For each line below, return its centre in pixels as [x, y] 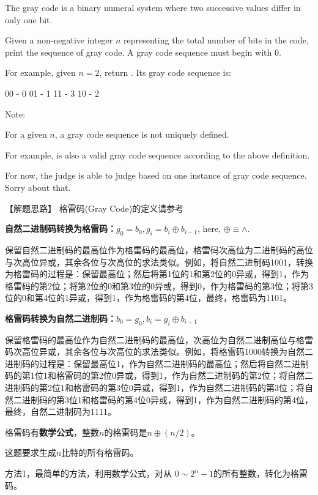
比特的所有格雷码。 [100, 452]
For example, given [40, 73]
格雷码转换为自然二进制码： [61, 318]
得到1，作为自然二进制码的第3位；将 [231, 388]
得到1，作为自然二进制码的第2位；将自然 [223, 375]
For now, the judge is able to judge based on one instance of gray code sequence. [156, 175]
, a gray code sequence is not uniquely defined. [142, 134]
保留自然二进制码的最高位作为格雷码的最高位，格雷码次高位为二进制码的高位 [159, 249]
